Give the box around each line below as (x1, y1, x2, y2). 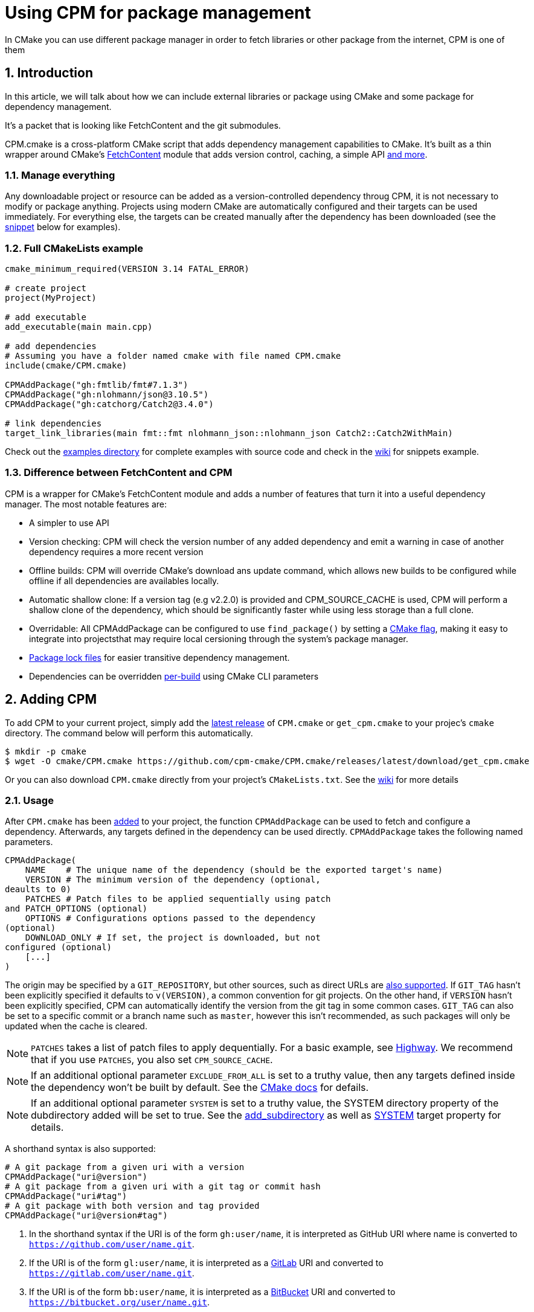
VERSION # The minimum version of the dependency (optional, (25, 875, 321, 885)
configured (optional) (5, 942, 112, 953)
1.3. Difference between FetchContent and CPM (5, 466, 233, 479)
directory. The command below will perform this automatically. (5, 727, 253, 738)
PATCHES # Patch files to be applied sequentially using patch (25, 894, 331, 904)
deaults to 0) (5, 884, 71, 895)
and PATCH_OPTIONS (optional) (5, 904, 148, 914)
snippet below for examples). (5, 222, 121, 233)
